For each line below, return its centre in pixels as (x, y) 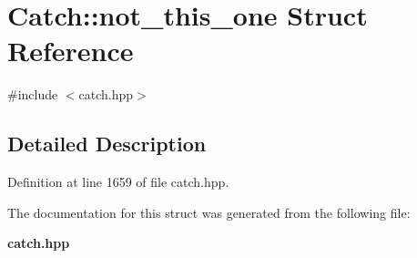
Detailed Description (107, 144)
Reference (71, 51)
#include (33, 94)
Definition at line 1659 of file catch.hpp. (118, 182)
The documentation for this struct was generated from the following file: (209, 212)
